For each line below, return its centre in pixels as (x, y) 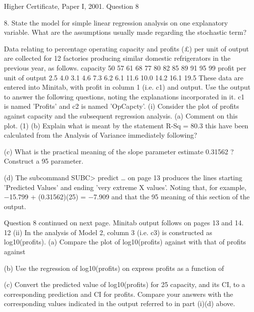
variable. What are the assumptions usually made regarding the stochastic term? (125, 32)
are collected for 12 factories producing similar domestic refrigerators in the (117, 58)
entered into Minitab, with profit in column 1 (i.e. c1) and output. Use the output (127, 87)
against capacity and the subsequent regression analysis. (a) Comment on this (121, 115)
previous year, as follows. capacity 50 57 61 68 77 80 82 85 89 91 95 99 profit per (125, 67)
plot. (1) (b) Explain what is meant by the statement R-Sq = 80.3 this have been (126, 125)
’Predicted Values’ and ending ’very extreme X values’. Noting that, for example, (125, 187)
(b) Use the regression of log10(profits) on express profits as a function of (114, 268)
